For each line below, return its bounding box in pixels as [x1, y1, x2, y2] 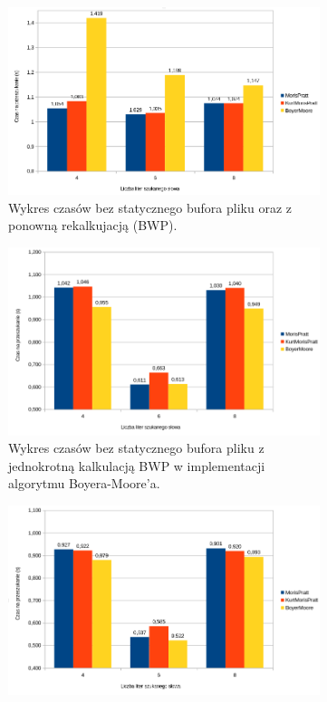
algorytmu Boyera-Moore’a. [8, 474, 160, 493]
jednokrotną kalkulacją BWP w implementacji [8, 456, 265, 475]
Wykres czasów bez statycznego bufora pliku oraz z [8, 197, 292, 216]
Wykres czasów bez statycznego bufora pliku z [8, 438, 264, 457]
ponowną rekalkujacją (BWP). [8, 216, 178, 235]
